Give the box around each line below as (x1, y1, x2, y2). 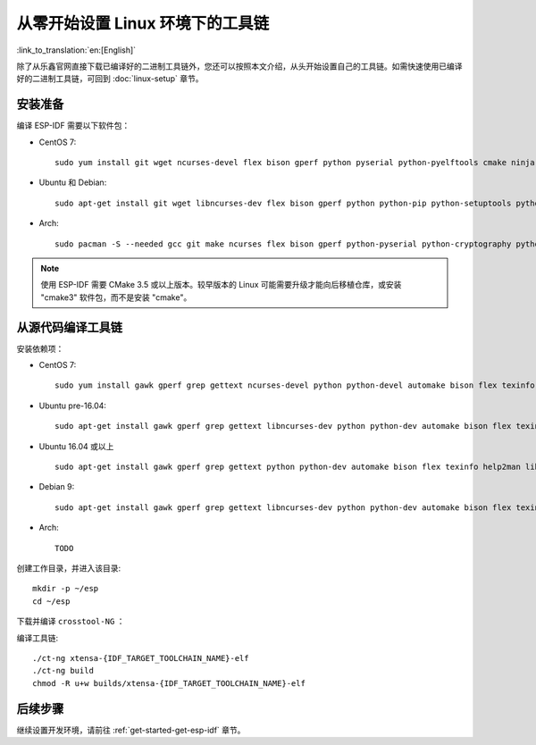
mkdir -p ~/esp (32, 583, 99, 594)
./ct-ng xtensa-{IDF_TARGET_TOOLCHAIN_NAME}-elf (32, 653, 249, 663)
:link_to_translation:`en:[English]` (16, 45, 137, 55)
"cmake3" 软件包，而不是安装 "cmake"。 (40, 291, 192, 303)
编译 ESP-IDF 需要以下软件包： (16, 121, 130, 131)
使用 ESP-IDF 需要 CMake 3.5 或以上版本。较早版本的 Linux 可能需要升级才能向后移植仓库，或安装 (40, 280, 402, 290)
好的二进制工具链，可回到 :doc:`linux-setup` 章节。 (16, 73, 205, 84)
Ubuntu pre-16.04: (38, 400, 107, 411)
